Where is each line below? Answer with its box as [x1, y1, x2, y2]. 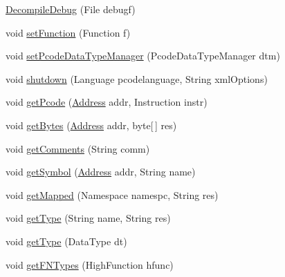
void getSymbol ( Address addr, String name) [6, 164, 196, 179]
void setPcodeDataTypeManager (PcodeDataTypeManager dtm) [6, 48, 280, 63]
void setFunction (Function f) [6, 25, 131, 39]
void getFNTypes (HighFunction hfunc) [6, 257, 174, 271]
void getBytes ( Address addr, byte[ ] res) [6, 117, 177, 132]
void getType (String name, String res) [6, 211, 171, 225]
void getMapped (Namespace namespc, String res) [6, 187, 219, 202]
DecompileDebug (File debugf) [6, 2, 136, 16]
